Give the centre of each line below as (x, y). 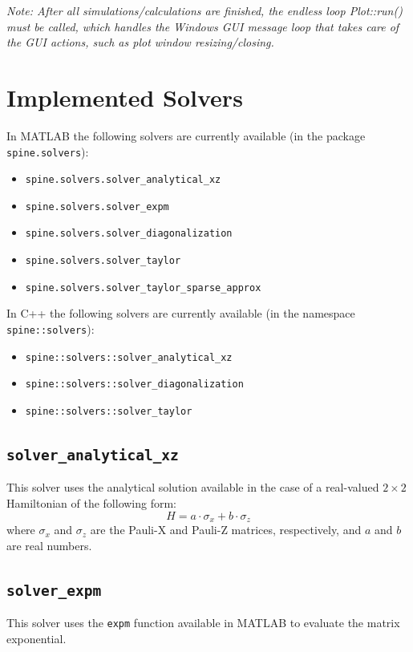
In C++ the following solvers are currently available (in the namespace (181, 313)
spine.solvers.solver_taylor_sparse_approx (143, 288)
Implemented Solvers (125, 97)
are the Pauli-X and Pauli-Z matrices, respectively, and (226, 530)
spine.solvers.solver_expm (97, 207)
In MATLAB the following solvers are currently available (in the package (186, 135)
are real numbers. (49, 545)
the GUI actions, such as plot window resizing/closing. (140, 42)
